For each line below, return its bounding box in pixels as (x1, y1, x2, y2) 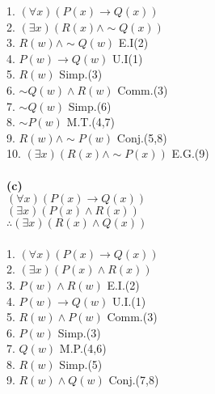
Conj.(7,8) (108, 371, 159, 388)
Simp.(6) (68, 97, 112, 114)
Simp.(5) (59, 355, 103, 372)
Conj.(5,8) (116, 129, 167, 146)
